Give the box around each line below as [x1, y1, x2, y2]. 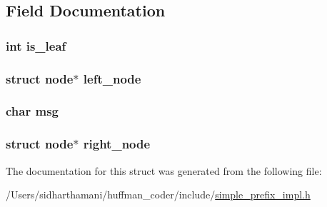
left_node [83, 69, 141, 87]
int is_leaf [6, 36, 66, 54]
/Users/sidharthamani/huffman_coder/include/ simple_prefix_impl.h [6, 187, 311, 202]
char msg [6, 102, 59, 120]
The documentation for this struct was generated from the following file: [6, 163, 322, 178]
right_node [83, 135, 151, 153]
